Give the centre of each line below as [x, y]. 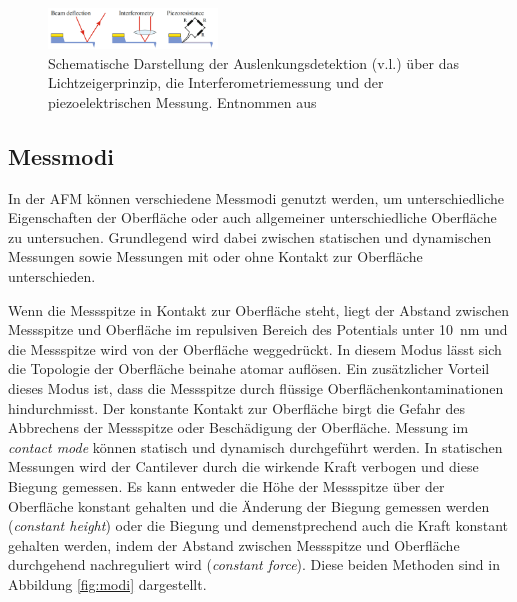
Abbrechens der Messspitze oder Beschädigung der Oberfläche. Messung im [238, 427]
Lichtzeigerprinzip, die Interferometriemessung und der [216, 82]
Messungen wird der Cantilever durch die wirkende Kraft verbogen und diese [243, 466]
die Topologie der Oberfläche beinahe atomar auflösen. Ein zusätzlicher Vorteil [249, 368]
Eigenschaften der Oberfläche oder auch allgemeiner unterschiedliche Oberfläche [252, 217]
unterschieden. [52, 276]
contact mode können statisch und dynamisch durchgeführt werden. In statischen [255, 446]
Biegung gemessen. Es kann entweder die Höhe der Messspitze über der [226, 485]
